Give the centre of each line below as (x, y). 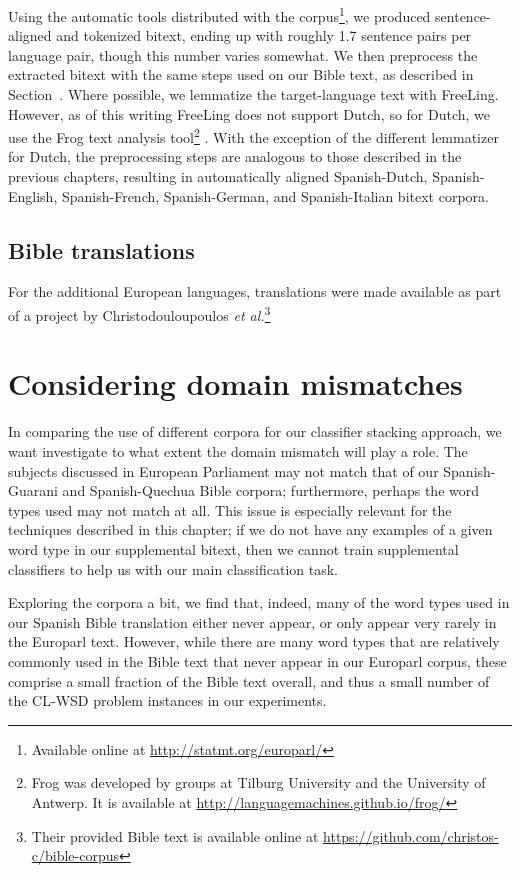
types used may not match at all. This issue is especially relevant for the (230, 509)
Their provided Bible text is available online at (175, 835)
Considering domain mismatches (235, 383)
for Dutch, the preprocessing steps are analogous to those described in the (235, 156)
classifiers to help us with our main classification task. (173, 568)
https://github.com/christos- (411, 835)
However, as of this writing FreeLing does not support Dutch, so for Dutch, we (249, 113)
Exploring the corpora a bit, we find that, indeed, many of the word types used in (259, 602)
